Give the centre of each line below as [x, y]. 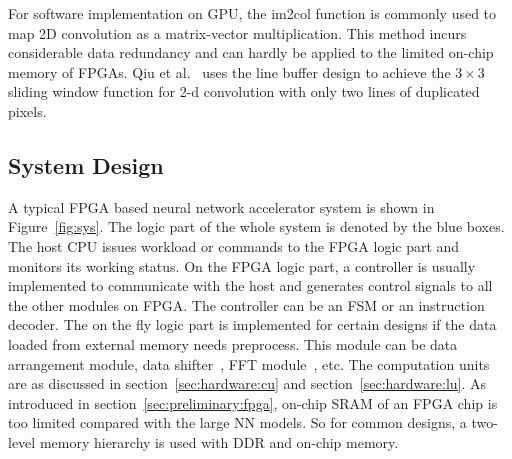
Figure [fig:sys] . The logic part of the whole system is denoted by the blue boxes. [256, 226]
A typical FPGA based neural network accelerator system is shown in [221, 206]
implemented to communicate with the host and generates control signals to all [250, 285]
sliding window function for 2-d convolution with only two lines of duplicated [244, 91]
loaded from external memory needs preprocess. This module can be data [233, 343]
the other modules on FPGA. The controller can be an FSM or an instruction [246, 304]
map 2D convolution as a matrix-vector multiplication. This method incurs [237, 32]
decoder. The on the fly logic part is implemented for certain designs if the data [252, 324]
